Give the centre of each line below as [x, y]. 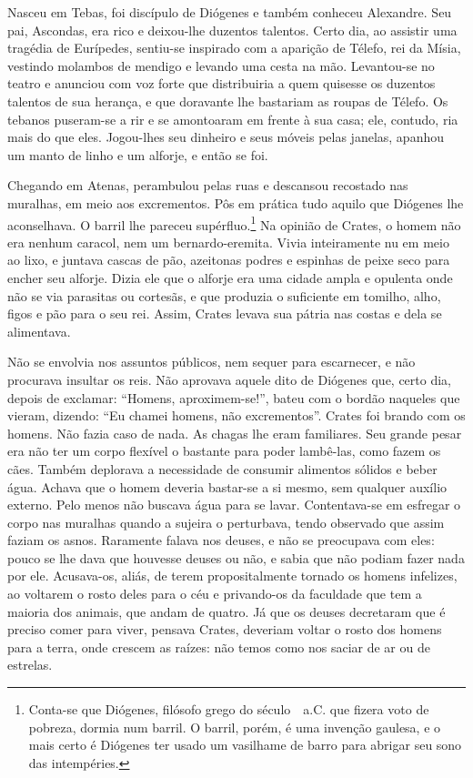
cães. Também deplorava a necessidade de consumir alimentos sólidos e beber [222, 468]
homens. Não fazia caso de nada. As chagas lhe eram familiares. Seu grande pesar [235, 433]
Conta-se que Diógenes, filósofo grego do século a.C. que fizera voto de [229, 709]
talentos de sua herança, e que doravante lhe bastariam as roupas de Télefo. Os [228, 101]
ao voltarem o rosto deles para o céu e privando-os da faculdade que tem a [215, 594]
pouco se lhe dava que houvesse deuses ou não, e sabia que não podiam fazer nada [236, 557]
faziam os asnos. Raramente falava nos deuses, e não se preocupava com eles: [221, 540]
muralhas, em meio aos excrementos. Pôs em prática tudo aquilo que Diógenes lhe [236, 202]
